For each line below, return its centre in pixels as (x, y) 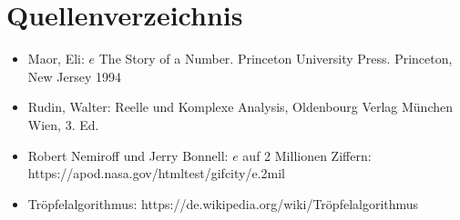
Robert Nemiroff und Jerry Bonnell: (128, 155)
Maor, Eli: (56, 59)
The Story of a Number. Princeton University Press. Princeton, (276, 59)
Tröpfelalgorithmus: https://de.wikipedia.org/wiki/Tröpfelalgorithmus (223, 203)
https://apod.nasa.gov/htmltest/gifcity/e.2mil (157, 173)
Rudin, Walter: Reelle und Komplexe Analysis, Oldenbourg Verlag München (240, 107)
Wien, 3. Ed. (63, 124)
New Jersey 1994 (74, 76)
